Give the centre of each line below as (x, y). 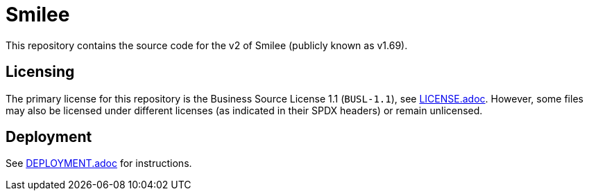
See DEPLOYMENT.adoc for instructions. (99, 163)
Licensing (40, 72)
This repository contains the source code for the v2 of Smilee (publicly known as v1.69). (207, 45)
